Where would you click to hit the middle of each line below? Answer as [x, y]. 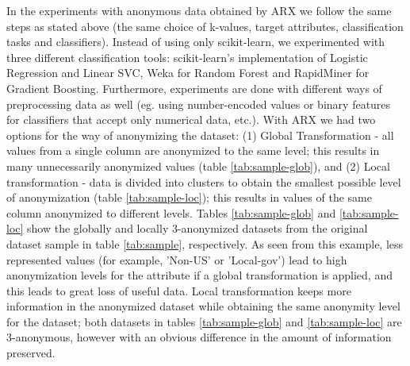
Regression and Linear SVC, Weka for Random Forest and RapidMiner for [188, 73]
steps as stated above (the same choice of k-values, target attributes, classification [205, 26]
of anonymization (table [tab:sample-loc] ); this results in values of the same [189, 197]
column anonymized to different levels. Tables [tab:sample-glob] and [171, 212]
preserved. [31, 353]
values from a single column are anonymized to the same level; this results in [193, 150]
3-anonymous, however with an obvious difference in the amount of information [199, 337]
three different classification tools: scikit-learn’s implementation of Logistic [187, 57]
